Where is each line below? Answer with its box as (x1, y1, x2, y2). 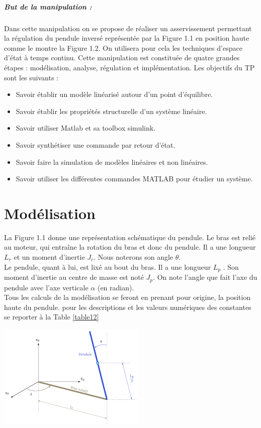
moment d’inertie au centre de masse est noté (4, 272, 144, 282)
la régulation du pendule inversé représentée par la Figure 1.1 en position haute (4, 33, 249, 43)
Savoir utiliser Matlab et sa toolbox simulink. (16, 123, 156, 133)
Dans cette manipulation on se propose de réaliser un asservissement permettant (4, 23, 252, 33)
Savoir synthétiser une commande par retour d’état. (16, 139, 176, 150)
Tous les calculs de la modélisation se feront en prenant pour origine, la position (4, 292, 251, 302)
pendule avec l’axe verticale (4, 282, 89, 292)
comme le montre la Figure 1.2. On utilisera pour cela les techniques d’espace (4, 42, 242, 53)
